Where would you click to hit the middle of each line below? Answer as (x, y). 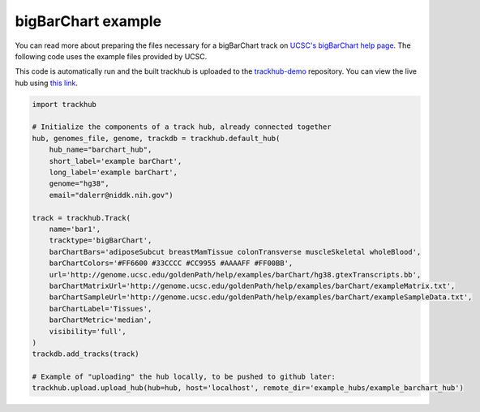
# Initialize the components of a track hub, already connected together (182, 127)
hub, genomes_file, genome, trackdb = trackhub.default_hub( (156, 138)
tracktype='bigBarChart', (101, 240)
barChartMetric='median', (101, 320)
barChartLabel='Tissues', (101, 309)
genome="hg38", (79, 184)
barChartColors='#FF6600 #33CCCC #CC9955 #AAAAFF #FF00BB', (171, 263)
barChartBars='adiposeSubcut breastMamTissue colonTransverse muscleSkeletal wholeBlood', (235, 252)
